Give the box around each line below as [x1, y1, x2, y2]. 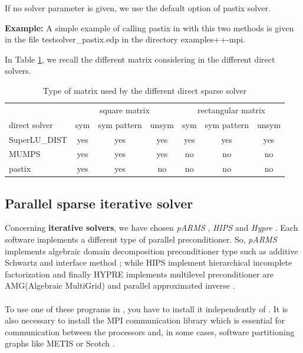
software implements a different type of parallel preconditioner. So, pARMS [5, 233, 277, 246]
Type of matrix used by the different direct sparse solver [42, 84, 247, 96]
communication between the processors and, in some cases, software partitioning [5, 325, 295, 338]
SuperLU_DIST [9, 133, 67, 145]
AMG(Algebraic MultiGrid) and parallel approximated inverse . [5, 279, 235, 292]
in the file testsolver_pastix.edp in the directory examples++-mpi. [5, 33, 245, 45]
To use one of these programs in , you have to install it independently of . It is [5, 302, 288, 315]
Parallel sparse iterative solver [5, 194, 193, 212]
